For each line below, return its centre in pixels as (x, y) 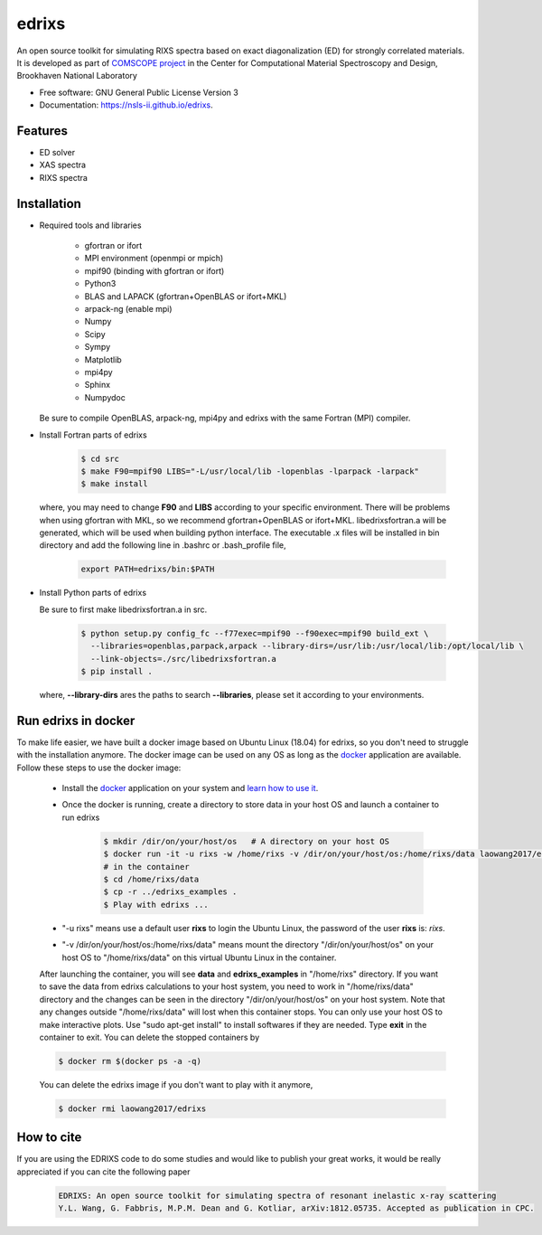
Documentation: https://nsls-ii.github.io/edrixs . (126, 105)
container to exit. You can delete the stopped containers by (150, 1037)
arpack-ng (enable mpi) (128, 309)
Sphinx (98, 385)
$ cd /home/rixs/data (151, 879)
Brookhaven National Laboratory (77, 76)
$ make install (114, 484)
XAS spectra (62, 165)
